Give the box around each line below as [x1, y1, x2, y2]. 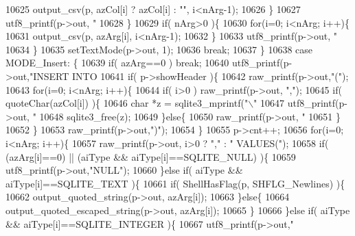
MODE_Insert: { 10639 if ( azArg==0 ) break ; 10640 [5, 55, 229, 70]
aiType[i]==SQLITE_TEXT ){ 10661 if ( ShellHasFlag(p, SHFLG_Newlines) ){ [5, 176, 345, 190]
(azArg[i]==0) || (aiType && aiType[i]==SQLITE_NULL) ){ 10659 [5, 149, 296, 163]
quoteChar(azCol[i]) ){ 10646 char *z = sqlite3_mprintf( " [5, 96, 249, 110]
